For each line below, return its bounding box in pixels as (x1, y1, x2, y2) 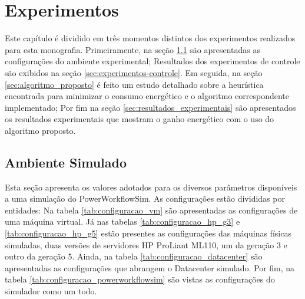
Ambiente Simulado (5, 153, 127, 171)
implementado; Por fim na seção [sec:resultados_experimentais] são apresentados (5, 101, 296, 113)
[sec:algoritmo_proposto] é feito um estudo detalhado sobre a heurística (5, 78, 264, 90)
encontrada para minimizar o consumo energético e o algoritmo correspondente (5, 90, 290, 102)
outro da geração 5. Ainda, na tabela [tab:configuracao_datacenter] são (5, 250, 263, 262)
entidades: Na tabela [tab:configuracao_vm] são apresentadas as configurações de (5, 203, 298, 216)
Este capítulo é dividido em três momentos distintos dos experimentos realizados (5, 32, 296, 44)
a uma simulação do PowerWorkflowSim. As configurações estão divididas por (5, 192, 285, 205)
